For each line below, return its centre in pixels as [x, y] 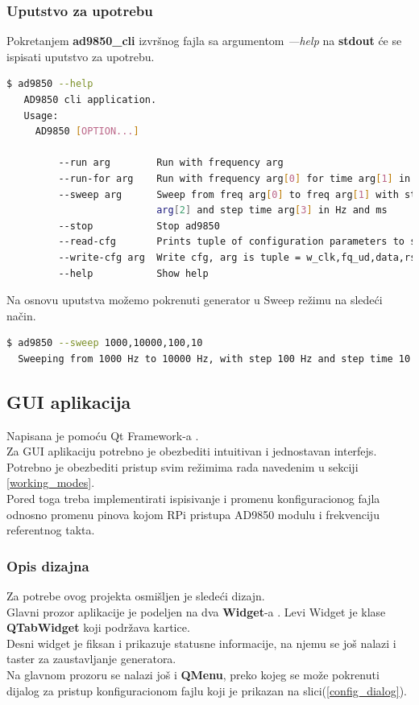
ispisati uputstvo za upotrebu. [81, 56]
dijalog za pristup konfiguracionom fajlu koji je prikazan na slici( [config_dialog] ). [207, 690]
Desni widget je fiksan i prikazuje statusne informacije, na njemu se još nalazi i [201, 643]
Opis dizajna [48, 565]
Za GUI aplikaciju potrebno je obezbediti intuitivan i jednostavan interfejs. [192, 451]
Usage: [41, 115]
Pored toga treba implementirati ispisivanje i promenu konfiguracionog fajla [193, 499]
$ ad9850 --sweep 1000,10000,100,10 [105, 343]
